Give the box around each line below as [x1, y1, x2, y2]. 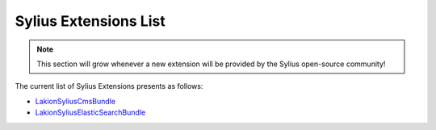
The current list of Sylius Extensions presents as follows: [15, 82, 203, 91]
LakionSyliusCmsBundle [35, 96, 116, 106]
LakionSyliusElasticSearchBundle [35, 107, 146, 117]
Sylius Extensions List [15, 12, 166, 30]
